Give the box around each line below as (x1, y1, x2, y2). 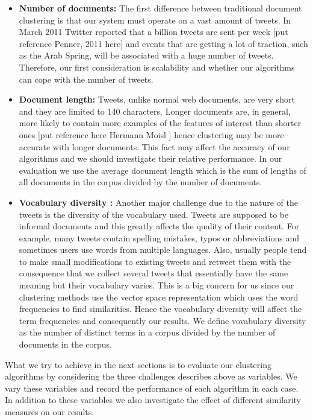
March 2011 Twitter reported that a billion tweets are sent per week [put (19, 25, 288, 38)
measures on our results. (5, 406, 95, 418)
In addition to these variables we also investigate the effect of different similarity (5, 393, 302, 406)
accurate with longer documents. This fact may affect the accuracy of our (19, 140, 290, 153)
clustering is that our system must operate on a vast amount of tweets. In (19, 13, 291, 26)
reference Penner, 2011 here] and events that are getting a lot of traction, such (19, 37, 308, 49)
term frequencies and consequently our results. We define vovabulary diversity (19, 314, 306, 326)
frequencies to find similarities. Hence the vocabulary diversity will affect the (19, 302, 302, 315)
